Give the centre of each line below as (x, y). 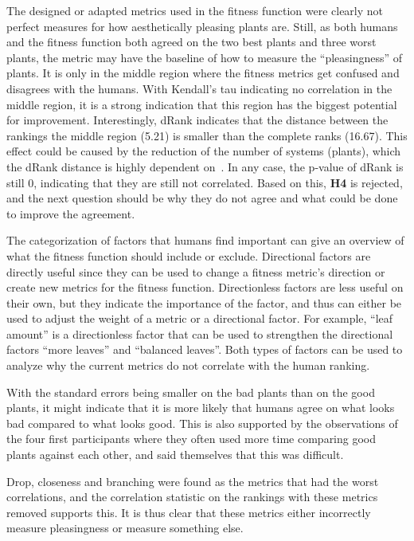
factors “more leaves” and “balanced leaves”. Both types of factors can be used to (205, 349)
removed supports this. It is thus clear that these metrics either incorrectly (189, 512)
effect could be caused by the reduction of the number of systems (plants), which (204, 151)
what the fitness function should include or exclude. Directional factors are (189, 255)
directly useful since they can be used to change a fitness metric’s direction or (196, 271)
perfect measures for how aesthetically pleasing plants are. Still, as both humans (202, 26)
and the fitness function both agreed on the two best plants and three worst (191, 42)
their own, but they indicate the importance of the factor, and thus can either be (204, 302)
